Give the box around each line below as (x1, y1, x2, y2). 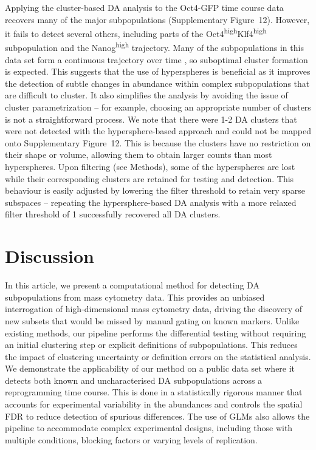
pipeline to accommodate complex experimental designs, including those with (5, 421, 293, 434)
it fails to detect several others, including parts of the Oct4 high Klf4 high (5, 26, 267, 39)
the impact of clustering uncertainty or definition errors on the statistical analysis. (5, 350, 311, 363)
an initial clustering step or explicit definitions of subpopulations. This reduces (5, 338, 298, 351)
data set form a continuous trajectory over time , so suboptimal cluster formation (5, 53, 308, 66)
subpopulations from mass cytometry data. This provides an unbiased (5, 290, 265, 303)
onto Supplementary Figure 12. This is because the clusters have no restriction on (5, 136, 311, 149)
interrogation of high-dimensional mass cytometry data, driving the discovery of (5, 302, 302, 315)
